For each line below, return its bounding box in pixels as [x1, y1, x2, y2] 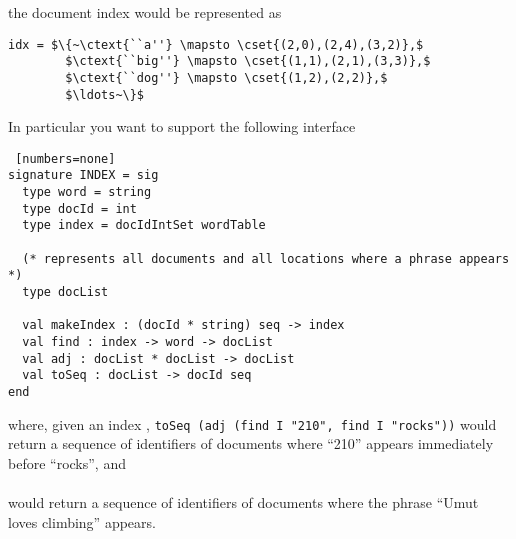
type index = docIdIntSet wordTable [22, 218, 266, 233]
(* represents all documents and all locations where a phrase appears [22, 251, 510, 266]
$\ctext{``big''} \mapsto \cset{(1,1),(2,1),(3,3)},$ [65, 54, 431, 69]
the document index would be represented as [8, 2, 282, 22]
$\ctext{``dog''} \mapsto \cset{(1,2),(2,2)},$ [65, 70, 388, 85]
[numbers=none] [15, 151, 116, 166]
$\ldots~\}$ [65, 87, 145, 102]
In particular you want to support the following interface [8, 116, 356, 137]
